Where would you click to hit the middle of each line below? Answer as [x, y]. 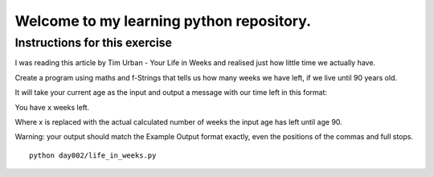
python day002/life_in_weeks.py [93, 155]
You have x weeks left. [52, 107]
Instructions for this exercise [94, 43]
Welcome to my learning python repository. [163, 21]
